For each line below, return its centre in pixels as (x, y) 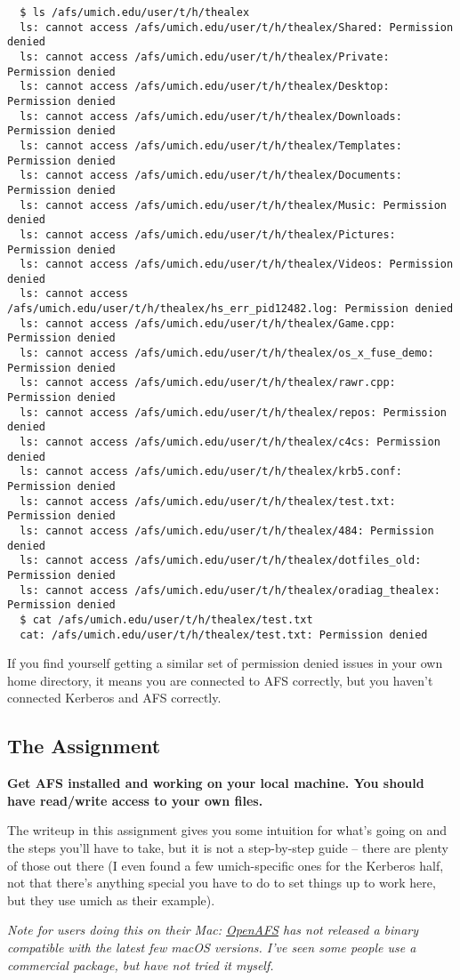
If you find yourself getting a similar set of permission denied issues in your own (225, 663)
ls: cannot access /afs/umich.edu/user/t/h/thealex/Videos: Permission (237, 265)
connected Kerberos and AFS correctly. (114, 698)
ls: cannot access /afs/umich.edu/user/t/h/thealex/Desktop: (205, 87)
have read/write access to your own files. (135, 800)
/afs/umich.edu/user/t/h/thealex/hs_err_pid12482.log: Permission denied (230, 309)
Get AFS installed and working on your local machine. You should (216, 783)
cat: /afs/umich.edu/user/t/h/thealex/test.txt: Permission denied (224, 635)
